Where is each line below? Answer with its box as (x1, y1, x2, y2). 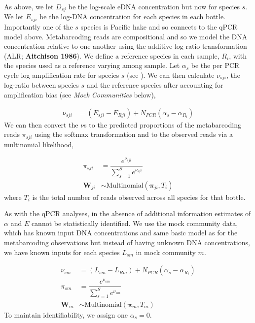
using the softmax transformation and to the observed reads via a (35, 129, 233, 139)
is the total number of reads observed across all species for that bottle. (32, 192, 246, 202)
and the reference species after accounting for (86, 80, 223, 90)
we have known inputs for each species (4, 247, 120, 257)
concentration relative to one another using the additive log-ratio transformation (4, 41, 247, 51)
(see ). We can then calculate (127, 69, 215, 80)
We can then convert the (4, 119, 78, 129)
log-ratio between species (4, 80, 79, 90)
